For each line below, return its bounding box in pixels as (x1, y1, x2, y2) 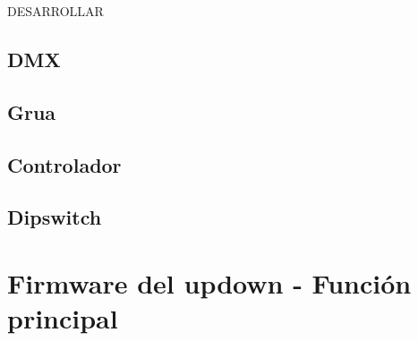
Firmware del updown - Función (7, 264, 412, 301)
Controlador (7, 150, 122, 178)
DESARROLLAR (7, 2, 104, 20)
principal (7, 300, 118, 337)
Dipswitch (7, 203, 102, 231)
